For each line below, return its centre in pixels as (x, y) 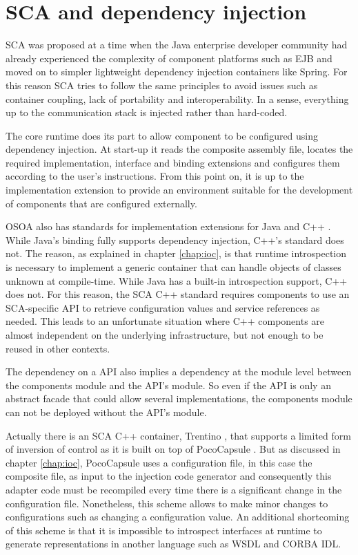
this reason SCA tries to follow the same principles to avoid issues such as (162, 85)
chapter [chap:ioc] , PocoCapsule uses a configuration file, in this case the (159, 462)
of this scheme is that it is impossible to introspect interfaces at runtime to (164, 530)
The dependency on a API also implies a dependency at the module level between (179, 371)
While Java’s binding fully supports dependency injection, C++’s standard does (175, 239)
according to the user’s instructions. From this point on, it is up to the (155, 176)
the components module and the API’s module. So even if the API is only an (168, 385)
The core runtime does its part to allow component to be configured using (162, 135)
